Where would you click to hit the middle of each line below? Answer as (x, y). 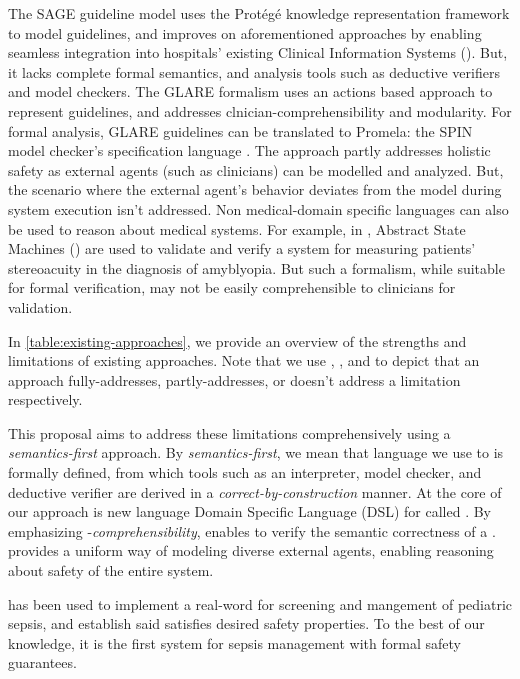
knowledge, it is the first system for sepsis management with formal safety (234, 642)
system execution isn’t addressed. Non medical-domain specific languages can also (258, 208)
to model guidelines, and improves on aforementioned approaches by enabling (245, 32)
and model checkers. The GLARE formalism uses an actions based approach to (250, 91)
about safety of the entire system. (111, 570)
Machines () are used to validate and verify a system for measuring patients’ (242, 248)
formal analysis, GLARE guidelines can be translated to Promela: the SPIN (240, 130)
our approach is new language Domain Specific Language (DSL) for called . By (250, 511)
